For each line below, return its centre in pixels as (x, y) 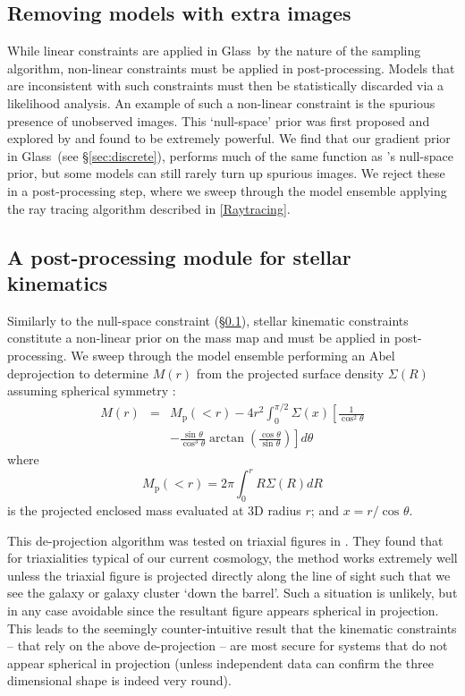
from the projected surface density (290, 373)
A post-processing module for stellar (179, 256)
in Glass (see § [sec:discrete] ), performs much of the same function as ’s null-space (230, 155)
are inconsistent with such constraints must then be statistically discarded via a (226, 85)
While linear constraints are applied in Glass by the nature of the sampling (214, 51)
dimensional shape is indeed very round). (119, 680)
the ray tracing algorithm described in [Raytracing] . (149, 208)
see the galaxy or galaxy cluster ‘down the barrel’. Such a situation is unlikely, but (232, 593)
